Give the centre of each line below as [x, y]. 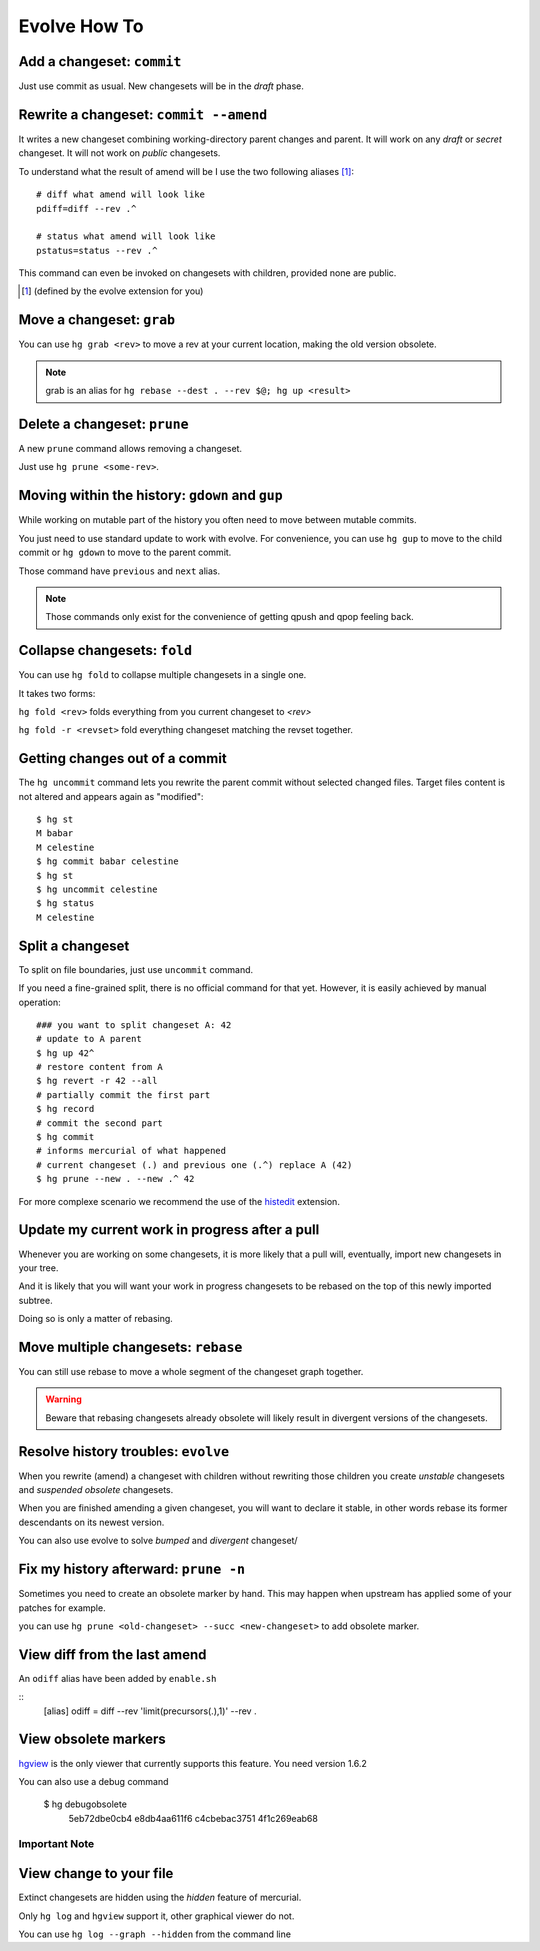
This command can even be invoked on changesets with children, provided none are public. [207, 273]
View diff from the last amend [112, 1654]
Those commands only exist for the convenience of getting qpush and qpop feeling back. [229, 617]
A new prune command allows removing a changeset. [130, 449]
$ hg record [65, 1109]
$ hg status [65, 903]
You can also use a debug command [93, 1781]
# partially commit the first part [123, 1094]
